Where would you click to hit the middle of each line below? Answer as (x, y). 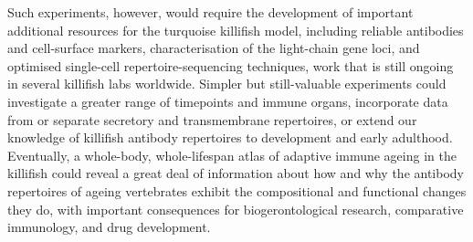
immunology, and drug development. (109, 227)
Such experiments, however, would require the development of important (210, 12)
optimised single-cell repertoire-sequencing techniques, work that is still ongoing (231, 65)
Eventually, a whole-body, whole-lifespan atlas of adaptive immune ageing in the (232, 155)
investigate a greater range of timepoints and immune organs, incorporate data (228, 101)
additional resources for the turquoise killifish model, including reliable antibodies (236, 30)
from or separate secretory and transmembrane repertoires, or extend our (212, 119)
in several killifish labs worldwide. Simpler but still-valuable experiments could (227, 84)
